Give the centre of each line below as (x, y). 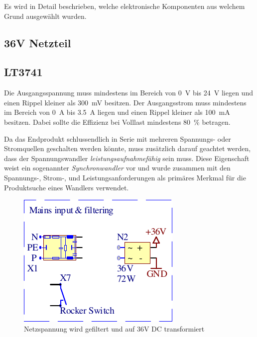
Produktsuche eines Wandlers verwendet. (66, 187)
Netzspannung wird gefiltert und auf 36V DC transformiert (114, 328)
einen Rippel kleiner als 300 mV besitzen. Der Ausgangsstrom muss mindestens (125, 102)
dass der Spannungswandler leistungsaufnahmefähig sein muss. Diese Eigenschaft (127, 158)
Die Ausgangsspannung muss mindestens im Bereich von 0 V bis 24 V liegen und (128, 93)
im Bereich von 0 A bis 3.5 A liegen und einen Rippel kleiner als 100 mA (117, 112)
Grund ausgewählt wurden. (45, 16)
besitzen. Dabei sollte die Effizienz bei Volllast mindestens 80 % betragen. (117, 122)
